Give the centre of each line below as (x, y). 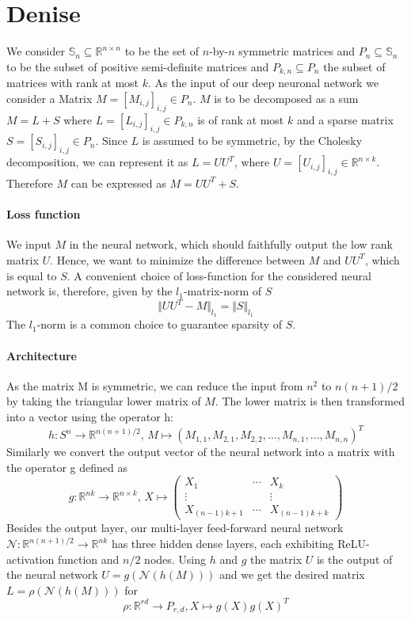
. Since (111, 141)
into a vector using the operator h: (90, 417)
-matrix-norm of (223, 291)
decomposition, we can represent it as (97, 162)
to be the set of (162, 51)
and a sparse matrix (345, 119)
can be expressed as (118, 183)
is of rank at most (241, 119)
